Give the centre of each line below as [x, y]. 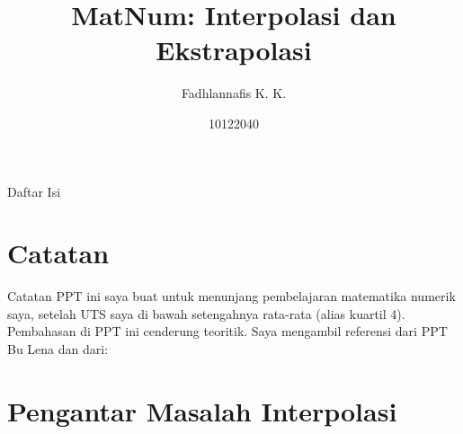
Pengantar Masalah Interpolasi [202, 410]
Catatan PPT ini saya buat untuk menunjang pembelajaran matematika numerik [231, 296]
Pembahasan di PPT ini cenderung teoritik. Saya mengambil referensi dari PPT [227, 331]
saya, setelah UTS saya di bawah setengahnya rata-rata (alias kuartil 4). [206, 313]
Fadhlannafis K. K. [234, 93]
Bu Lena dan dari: [58, 349]
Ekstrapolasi [234, 50]
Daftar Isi [34, 191]
